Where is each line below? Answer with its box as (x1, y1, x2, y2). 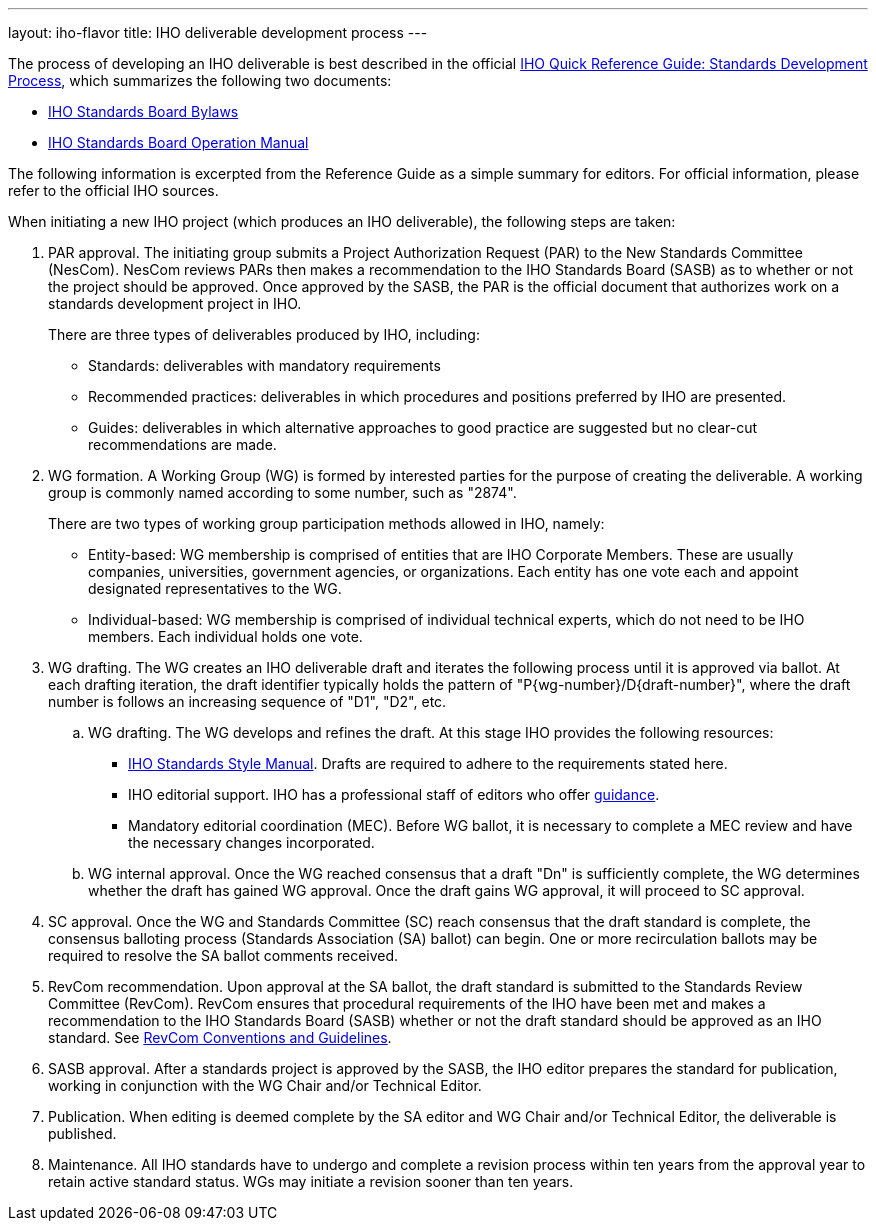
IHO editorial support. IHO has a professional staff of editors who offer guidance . (128, 786, 660, 803)
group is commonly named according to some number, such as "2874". (48, 484, 517, 501)
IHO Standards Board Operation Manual (48, 134, 309, 151)
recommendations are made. (88, 436, 277, 453)
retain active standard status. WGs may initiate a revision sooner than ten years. (48, 1173, 574, 1190)
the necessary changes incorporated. (128, 834, 375, 851)
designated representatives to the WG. (88, 580, 342, 597)
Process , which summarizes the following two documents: (8, 72, 392, 89)
